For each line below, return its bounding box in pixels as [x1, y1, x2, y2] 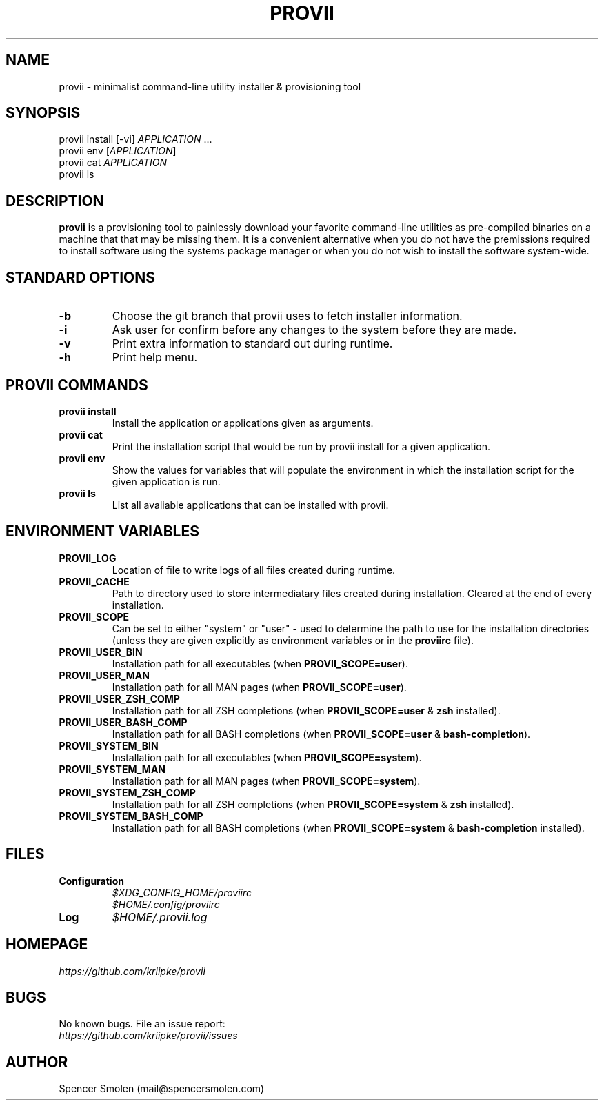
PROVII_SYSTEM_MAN [59, 763, 166, 775]
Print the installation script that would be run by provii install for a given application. [112, 440, 491, 452]
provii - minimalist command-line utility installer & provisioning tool [59, 80, 361, 92]
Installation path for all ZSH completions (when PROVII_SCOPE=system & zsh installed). [112, 798, 514, 810]
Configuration [59, 874, 124, 887]
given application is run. [112, 475, 221, 487]
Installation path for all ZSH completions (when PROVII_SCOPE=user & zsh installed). [112, 704, 501, 716]
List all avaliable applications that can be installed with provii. [112, 499, 389, 511]
